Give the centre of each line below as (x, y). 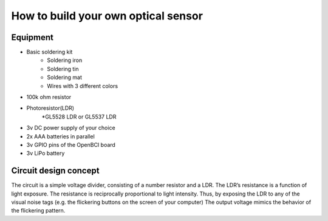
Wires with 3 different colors (83, 86)
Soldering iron (65, 60)
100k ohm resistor (49, 97)
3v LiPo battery (46, 153)
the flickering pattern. (38, 211)
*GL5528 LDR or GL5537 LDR (79, 117)
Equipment (32, 37)
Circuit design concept (55, 171)
